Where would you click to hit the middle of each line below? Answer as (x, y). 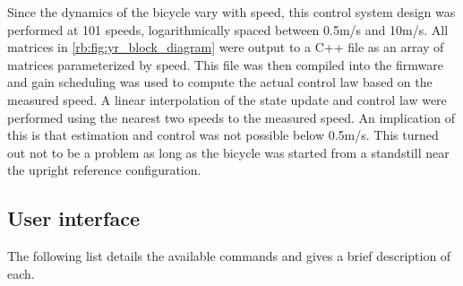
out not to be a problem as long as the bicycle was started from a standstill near (228, 152)
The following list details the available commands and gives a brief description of (229, 256)
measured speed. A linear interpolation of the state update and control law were (227, 99)
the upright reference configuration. (104, 170)
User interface (73, 218)
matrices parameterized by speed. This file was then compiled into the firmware (225, 64)
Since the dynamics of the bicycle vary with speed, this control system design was (231, 12)
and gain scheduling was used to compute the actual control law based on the (220, 82)
